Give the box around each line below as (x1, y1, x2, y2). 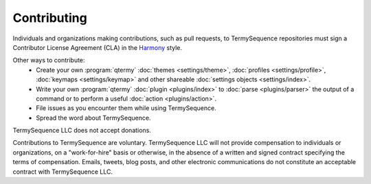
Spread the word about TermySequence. (36, 114, 151, 122)
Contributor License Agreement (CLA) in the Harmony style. (12, 43, 182, 51)
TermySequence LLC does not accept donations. (12, 127, 151, 135)
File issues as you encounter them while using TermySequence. (36, 104, 216, 112)
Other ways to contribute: (12, 56, 85, 64)
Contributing (12, 10, 87, 25)
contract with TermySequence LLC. (12, 168, 113, 176)
